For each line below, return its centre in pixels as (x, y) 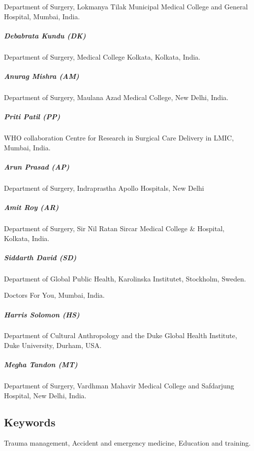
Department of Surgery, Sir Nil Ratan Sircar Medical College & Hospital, (114, 228)
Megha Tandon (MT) (41, 364)
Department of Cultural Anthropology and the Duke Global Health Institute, (121, 335)
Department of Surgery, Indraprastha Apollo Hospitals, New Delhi (104, 188)
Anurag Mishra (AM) (42, 76)
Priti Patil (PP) (32, 117)
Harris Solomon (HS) (42, 314)
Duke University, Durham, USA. (53, 345)
